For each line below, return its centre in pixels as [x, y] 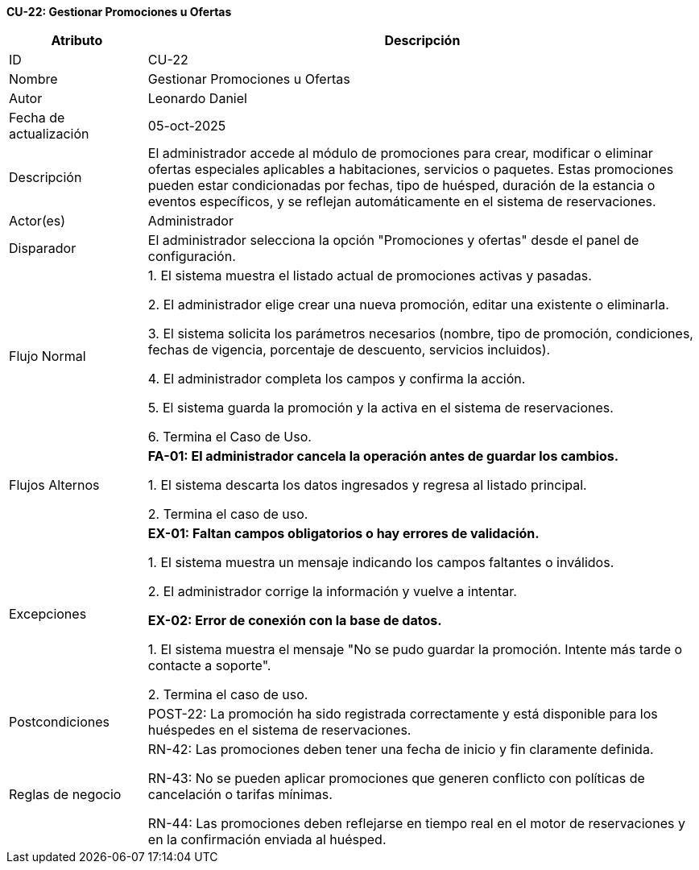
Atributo [77, 40]
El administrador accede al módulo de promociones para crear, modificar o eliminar [400, 153]
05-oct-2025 [187, 126]
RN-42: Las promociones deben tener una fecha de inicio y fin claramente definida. [401, 749]
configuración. [192, 256]
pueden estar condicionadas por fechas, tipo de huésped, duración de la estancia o [401, 185]
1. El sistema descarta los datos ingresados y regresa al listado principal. [367, 485]
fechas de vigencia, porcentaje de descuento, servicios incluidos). [349, 350]
